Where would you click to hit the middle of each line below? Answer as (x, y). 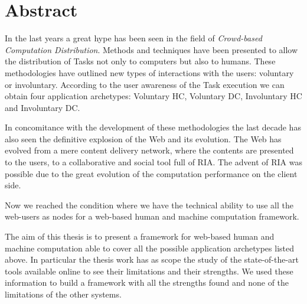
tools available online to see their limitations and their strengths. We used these (149, 271)
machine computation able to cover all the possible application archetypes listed (149, 248)
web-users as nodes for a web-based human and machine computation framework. (152, 216)
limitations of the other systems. (63, 294)
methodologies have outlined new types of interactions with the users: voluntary (149, 72)
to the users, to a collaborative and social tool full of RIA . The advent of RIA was (153, 162)
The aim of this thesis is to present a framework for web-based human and (140, 236)
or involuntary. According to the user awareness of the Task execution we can (145, 84)
